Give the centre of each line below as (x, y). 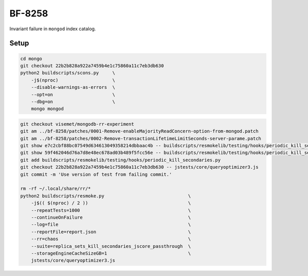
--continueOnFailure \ (111, 217)
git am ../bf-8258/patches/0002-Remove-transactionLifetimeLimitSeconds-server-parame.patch (141, 138)
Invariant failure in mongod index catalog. (53, 29)
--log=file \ (111, 225)
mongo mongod (47, 109)
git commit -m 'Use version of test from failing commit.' (96, 174)
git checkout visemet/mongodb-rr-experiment (77, 124)
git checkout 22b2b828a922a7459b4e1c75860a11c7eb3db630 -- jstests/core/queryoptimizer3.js (139, 167)
